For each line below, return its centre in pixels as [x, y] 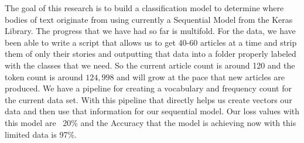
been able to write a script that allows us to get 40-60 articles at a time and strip [151, 42]
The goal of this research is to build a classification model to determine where [144, 8]
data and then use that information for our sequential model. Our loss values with [152, 111]
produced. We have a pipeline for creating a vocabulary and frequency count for [148, 88]
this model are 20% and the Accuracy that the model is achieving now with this [151, 122]
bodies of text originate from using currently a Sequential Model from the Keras [149, 19]
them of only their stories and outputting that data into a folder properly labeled [151, 54]
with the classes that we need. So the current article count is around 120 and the [150, 65]
